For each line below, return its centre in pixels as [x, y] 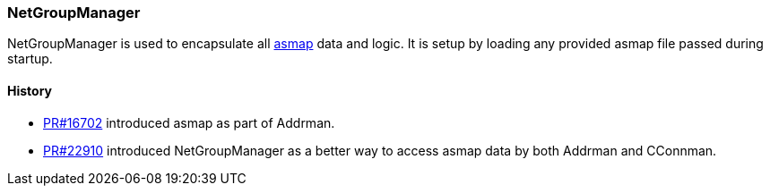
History [30, 90]
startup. [30, 59]
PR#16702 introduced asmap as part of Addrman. [189, 122]
